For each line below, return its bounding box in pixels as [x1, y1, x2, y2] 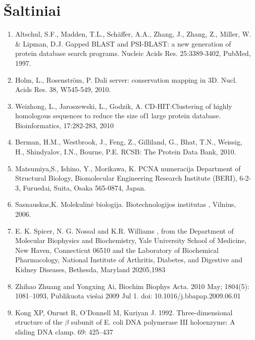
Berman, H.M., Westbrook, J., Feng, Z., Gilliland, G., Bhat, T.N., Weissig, [15, 137, 243, 147]
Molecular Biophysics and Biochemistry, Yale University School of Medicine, [15, 235, 247, 245]
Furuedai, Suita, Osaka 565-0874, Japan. [23, 182, 146, 193]
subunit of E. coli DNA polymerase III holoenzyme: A [71, 317, 235, 327]
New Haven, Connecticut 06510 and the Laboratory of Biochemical [15, 244, 219, 255]
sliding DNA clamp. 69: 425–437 [15, 326, 113, 337]
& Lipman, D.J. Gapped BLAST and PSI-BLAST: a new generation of [15, 38, 231, 49]
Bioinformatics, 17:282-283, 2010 [15, 120, 114, 130]
